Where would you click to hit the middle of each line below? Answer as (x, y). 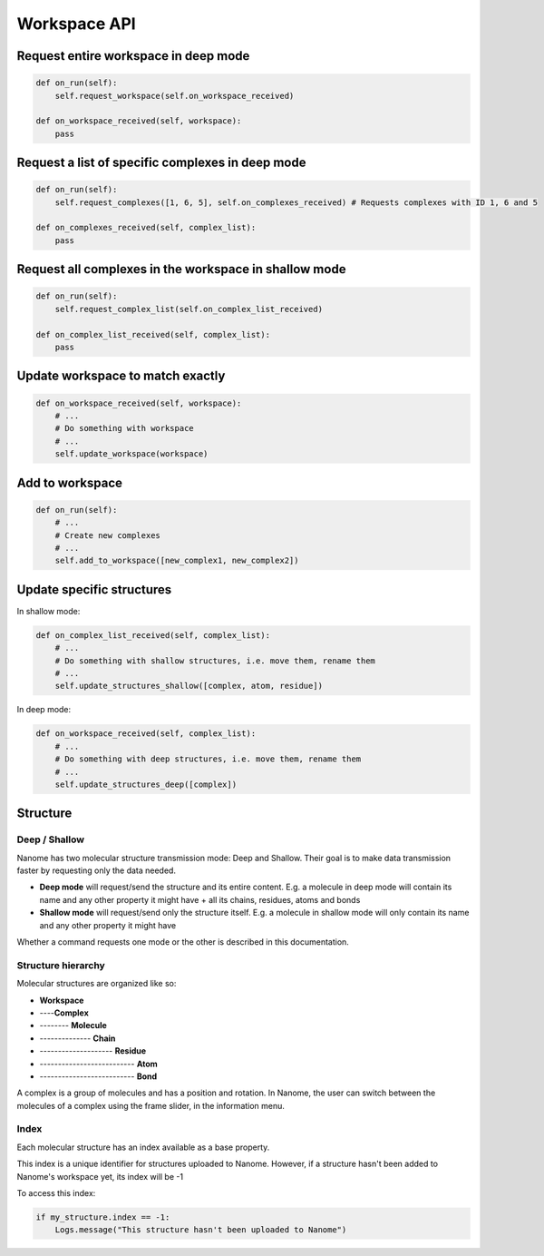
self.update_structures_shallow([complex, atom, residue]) (189, 686)
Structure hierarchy (61, 965)
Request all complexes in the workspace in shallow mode (181, 269)
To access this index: (56, 1192)
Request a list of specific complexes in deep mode (161, 163)
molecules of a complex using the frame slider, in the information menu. (151, 1105)
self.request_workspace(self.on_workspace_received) (175, 96)
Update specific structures (94, 589)
